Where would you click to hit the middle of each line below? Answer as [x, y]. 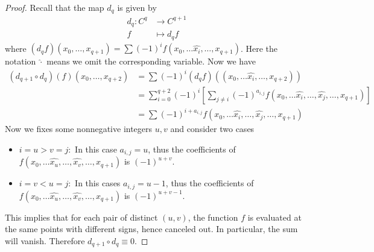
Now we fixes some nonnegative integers [79, 129]
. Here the [259, 48]
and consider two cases [212, 129]
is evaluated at [274, 217]
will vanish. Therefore [45, 240]
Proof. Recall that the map [55, 7]
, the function [213, 217]
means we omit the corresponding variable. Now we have [151, 61]
